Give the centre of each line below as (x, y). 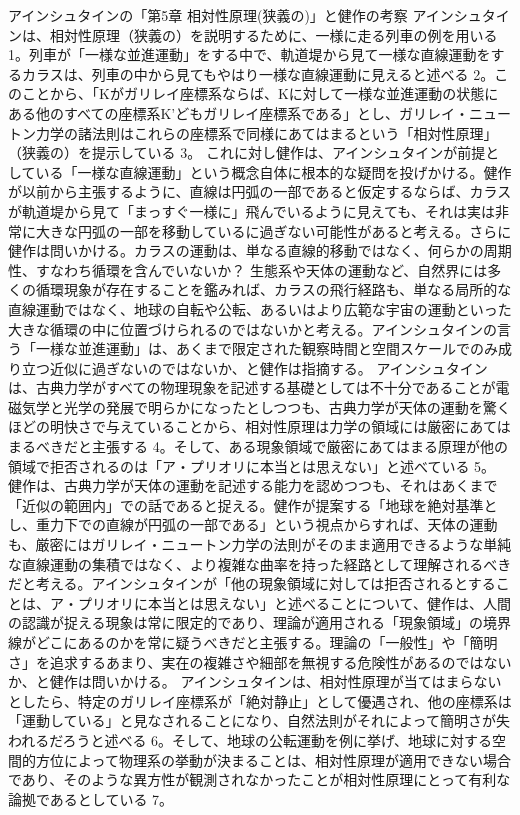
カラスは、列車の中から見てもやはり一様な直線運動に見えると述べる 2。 (258, 73)
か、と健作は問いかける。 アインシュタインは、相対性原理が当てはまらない (255, 681)
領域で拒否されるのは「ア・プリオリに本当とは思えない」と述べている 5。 (252, 465)
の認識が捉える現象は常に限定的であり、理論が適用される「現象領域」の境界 (259, 622)
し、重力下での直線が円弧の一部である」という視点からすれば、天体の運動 (253, 524)
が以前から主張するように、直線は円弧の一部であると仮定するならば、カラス (260, 191)
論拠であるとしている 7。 (91, 798)
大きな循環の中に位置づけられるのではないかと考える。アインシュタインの (252, 328)
